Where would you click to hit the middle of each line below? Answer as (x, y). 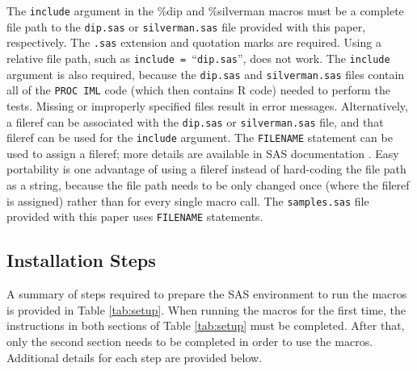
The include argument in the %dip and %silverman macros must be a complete (205, 10)
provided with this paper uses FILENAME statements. (135, 217)
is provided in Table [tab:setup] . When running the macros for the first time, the (206, 309)
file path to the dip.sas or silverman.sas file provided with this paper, (186, 26)
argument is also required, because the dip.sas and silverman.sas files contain (206, 74)
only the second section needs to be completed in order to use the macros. (190, 341)
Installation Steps (81, 260)
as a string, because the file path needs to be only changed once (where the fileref (208, 185)
